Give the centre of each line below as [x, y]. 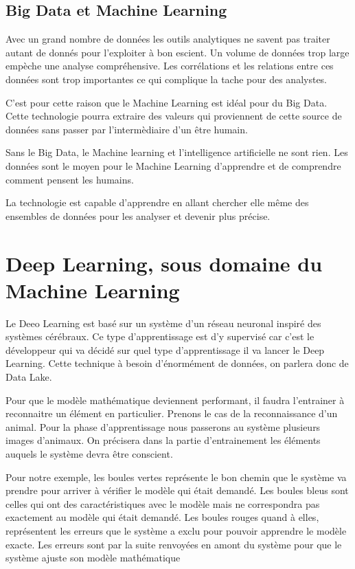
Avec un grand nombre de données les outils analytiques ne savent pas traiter [168, 39]
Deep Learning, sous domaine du [164, 263]
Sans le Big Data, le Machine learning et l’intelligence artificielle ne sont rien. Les [177, 152]
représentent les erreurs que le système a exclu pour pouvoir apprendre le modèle [176, 530]
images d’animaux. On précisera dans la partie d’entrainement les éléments [163, 440]
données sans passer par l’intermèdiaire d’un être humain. [127, 129]
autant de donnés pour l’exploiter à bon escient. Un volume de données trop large [177, 52]
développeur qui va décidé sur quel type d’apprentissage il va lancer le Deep [165, 349]
